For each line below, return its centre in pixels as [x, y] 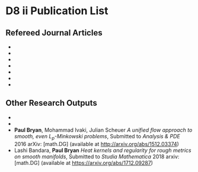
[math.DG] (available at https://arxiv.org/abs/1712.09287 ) [84, 163]
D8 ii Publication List [57, 11]
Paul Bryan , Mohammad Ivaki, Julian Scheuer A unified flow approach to [103, 130]
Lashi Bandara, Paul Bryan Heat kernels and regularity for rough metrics [103, 150]
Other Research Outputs [51, 103]
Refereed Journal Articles [54, 33]
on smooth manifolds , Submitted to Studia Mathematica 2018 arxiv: [97, 156]
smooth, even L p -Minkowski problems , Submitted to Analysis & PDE [97, 137]
